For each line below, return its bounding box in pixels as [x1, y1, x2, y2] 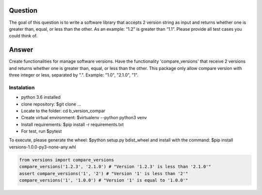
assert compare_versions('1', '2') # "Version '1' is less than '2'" [19, 171, 188, 176]
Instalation [9, 84, 35, 91]
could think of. [9, 33, 38, 39]
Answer [9, 46, 33, 54]
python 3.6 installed [21, 94, 61, 100]
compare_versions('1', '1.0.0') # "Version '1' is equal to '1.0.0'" [19, 177, 188, 183]
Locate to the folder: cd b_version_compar [21, 107, 105, 114]
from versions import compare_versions [19, 157, 114, 162]
